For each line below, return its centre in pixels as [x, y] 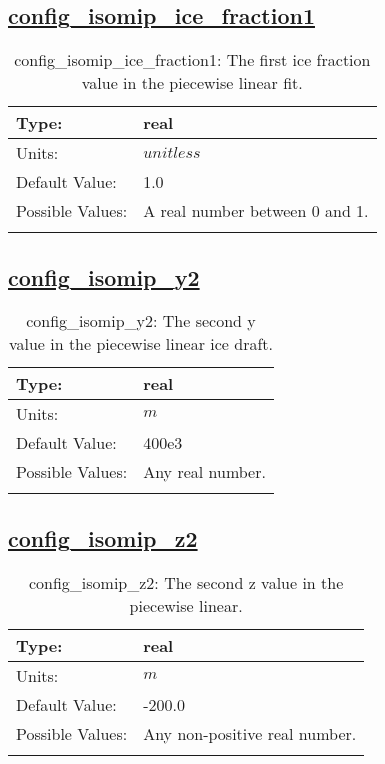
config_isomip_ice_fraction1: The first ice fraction [192, 60]
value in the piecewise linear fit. [192, 83]
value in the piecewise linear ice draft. [141, 344]
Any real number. [204, 472]
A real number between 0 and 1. [256, 211]
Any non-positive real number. [250, 733]
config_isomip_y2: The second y [141, 321]
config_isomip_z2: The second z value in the [186, 582]
